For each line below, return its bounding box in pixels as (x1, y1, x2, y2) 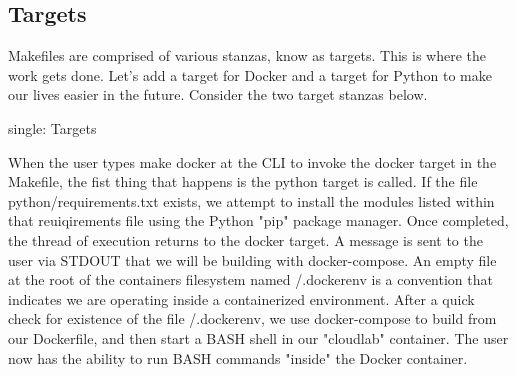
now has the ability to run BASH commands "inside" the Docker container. (8, 347, 468, 368)
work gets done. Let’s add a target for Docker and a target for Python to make (8, 64, 492, 85)
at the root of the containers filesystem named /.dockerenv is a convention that (8, 269, 493, 290)
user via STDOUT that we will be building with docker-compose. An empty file (8, 249, 497, 270)
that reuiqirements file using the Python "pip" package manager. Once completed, (8, 210, 509, 231)
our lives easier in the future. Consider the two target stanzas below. (8, 84, 428, 105)
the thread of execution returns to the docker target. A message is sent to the (8, 229, 483, 250)
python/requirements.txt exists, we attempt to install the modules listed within (8, 190, 495, 211)
